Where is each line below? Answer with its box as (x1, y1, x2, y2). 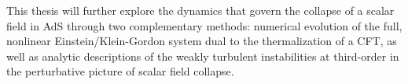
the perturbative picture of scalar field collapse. (6, 63, 234, 79)
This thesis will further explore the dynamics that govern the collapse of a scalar (6, 2, 395, 18)
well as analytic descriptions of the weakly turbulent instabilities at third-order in (6, 47, 399, 64)
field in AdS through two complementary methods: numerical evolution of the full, (6, 17, 402, 33)
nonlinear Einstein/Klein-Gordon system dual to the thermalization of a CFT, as (6, 33, 397, 49)
